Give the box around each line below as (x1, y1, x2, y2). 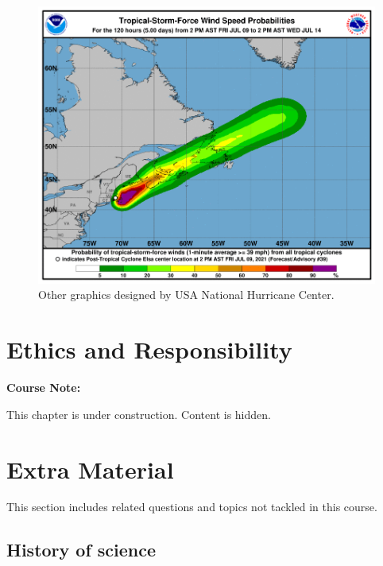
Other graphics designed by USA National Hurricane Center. (38, 286, 335, 303)
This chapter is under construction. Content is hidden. (6, 405, 271, 422)
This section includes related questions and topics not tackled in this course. (6, 498, 377, 515)
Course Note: (6, 379, 81, 396)
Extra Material (6, 452, 174, 485)
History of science (6, 537, 157, 562)
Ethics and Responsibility (6, 333, 292, 366)
